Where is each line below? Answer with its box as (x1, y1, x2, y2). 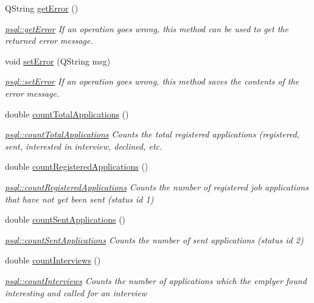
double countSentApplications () (5, 213, 126, 226)
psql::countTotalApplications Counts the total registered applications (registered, (5, 128, 300, 141)
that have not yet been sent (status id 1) (5, 192, 154, 205)
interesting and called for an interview (5, 286, 147, 299)
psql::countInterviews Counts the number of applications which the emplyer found (5, 274, 307, 287)
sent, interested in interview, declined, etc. (5, 139, 162, 152)
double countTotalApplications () (5, 107, 129, 120)
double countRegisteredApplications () (5, 160, 148, 173)
